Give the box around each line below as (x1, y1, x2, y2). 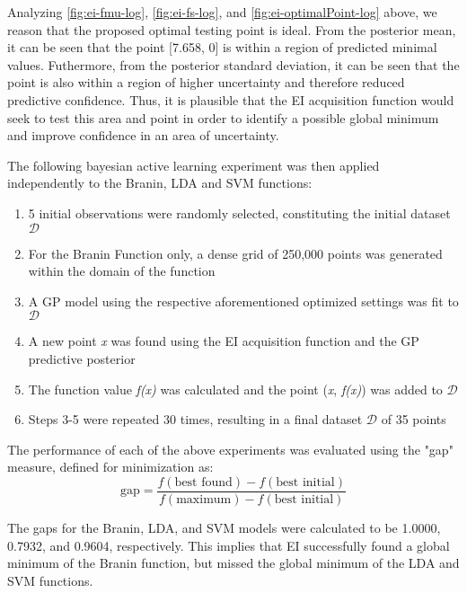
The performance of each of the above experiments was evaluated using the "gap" (7, 439, 454, 458)
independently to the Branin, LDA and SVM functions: (7, 173, 313, 192)
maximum (176, 492, 232, 506)
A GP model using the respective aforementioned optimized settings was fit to (28, 291, 459, 310)
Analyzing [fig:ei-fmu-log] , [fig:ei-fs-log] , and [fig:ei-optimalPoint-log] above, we (7, 3, 437, 21)
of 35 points (381, 410, 446, 429)
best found (174, 475, 233, 489)
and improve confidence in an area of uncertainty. (7, 126, 279, 145)
